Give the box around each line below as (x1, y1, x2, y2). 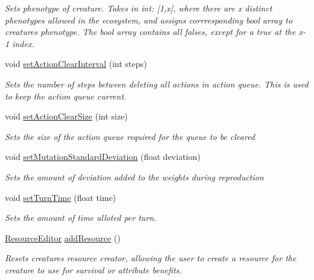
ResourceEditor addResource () (5, 231, 121, 244)
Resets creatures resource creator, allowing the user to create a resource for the (5, 252, 296, 264)
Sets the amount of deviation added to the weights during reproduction (5, 170, 264, 183)
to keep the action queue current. (5, 89, 127, 102)
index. (12, 37, 34, 49)
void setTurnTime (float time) (5, 191, 117, 203)
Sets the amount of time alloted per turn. (5, 211, 157, 224)
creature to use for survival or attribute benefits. (5, 263, 182, 276)
